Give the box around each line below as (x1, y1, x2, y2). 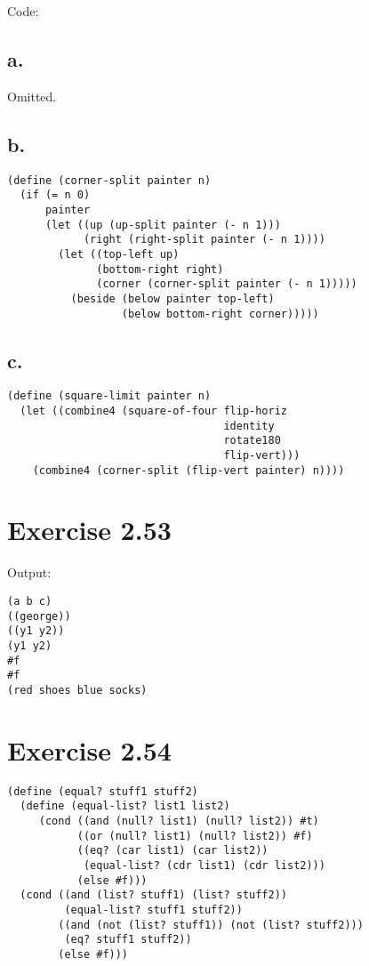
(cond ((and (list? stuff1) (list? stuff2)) (20, 889, 287, 902)
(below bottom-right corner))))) (121, 307, 319, 320)
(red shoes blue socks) (7, 683, 148, 696)
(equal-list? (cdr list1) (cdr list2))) (83, 859, 325, 873)
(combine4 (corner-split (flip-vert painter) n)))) (32, 463, 345, 477)
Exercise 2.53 (7, 511, 172, 548)
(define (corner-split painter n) (7, 173, 212, 187)
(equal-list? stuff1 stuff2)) (64, 903, 243, 916)
